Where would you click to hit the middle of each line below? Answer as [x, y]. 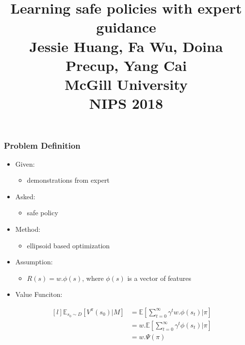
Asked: [25, 196]
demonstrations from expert [68, 180]
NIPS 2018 [126, 103]
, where [93, 278]
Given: [25, 164]
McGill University [126, 84]
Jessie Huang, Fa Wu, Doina [126, 46]
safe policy [42, 213]
